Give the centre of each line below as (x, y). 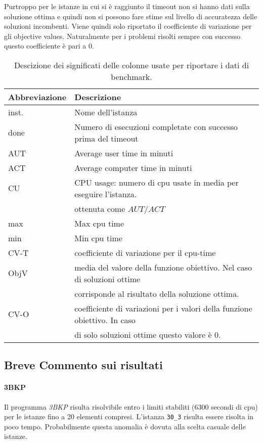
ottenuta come (100, 208)
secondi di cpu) (234, 406)
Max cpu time (99, 223)
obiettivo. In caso (105, 320)
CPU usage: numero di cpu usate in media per (157, 182)
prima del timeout (106, 138)
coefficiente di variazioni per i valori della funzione (163, 308)
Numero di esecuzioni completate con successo (156, 126)
